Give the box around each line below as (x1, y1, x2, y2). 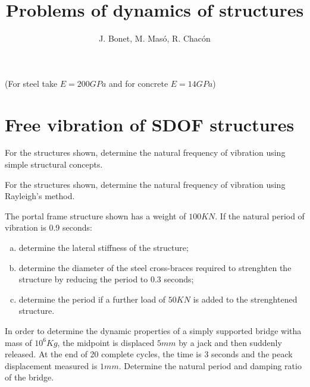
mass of (5, 336, 32, 348)
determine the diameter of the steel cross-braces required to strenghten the (18, 261, 292, 273)
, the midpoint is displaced (57, 336, 155, 348)
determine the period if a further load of (18, 292, 166, 305)
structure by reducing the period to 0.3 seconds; (18, 273, 194, 285)
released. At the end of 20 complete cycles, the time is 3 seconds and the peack (5, 348, 293, 360)
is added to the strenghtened (193, 292, 298, 305)
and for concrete (108, 77, 168, 89)
